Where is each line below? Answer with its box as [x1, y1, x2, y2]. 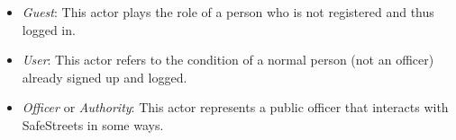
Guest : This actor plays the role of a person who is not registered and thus [22, 3, 434, 21]
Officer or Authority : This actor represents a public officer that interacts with [22, 98, 449, 117]
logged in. [22, 20, 76, 39]
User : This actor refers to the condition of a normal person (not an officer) [22, 50, 434, 69]
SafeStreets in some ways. [22, 115, 164, 134]
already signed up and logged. [22, 67, 187, 86]
